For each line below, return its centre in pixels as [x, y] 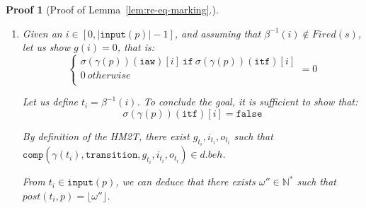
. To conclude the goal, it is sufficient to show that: [247, 102]
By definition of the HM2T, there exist [106, 135]
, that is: [136, 47]
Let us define [50, 102]
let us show [46, 47]
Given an [42, 33]
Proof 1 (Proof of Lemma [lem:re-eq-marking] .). [112, 9]
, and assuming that [218, 33]
